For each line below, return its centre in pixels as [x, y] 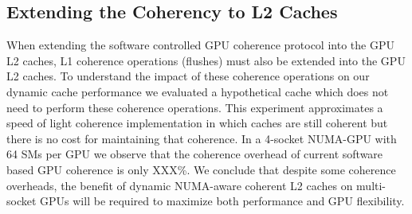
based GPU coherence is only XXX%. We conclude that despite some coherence [201, 169]
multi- [371, 185]
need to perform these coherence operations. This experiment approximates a [195, 107]
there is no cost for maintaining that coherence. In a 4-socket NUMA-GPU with [202, 138]
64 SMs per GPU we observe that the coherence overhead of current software [195, 154]
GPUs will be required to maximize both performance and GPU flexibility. [222, 201]
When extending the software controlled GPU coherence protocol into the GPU [200, 45]
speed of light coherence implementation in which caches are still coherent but [197, 123]
